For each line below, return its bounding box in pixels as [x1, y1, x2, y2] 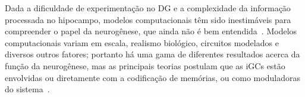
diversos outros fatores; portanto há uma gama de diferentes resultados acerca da [5, 48, 300, 60]
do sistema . [5, 83, 50, 95]
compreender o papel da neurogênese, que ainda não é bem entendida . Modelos [5, 25, 297, 37]
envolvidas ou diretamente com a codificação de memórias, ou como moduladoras [5, 71, 300, 83]
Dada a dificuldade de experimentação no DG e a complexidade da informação [5, 2, 291, 14]
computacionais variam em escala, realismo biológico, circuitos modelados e [5, 36, 279, 48]
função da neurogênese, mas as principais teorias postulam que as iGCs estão [5, 59, 285, 72]
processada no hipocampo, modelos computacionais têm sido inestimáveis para [5, 13, 291, 25]
